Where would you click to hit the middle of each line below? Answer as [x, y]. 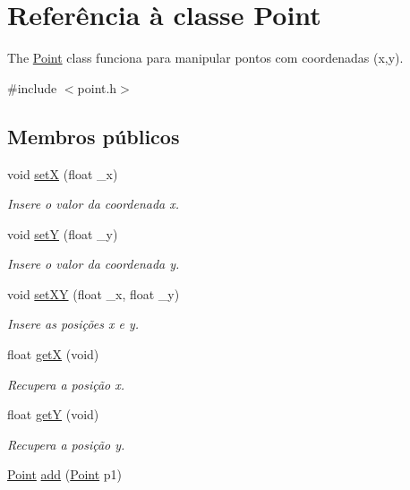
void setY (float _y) [63, 233]
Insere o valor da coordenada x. [94, 204]
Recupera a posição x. [66, 384]
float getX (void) [53, 354]
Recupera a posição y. [66, 444]
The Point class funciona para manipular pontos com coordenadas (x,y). [205, 58]
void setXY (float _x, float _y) [94, 293]
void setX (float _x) [63, 173]
